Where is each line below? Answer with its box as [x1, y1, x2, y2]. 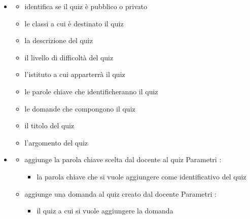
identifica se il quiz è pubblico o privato [24, 1, 148, 11]
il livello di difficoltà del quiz [24, 52, 114, 62]
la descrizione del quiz [24, 35, 93, 46]
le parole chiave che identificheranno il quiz [24, 86, 158, 96]
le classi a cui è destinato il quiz [24, 18, 124, 28]
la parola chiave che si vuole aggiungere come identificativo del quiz [37, 171, 246, 181]
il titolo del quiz [24, 120, 75, 131]
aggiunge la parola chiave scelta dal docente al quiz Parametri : [24, 154, 222, 165]
